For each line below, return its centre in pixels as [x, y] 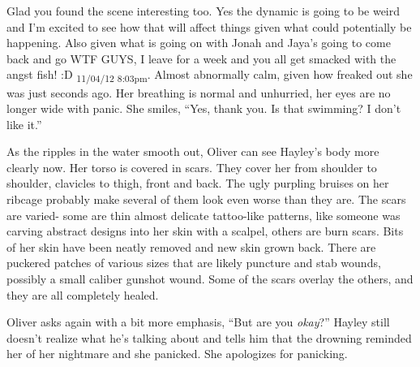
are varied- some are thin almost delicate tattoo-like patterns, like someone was [204, 215]
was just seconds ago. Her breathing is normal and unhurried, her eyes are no [199, 92]
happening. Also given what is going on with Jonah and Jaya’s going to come [199, 43]
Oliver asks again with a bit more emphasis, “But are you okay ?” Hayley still [198, 322]
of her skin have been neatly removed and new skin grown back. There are [191, 246]
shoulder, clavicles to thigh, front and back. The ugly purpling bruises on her [198, 183]
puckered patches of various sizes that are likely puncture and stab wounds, [194, 263]
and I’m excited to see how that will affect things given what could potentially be [209, 26]
